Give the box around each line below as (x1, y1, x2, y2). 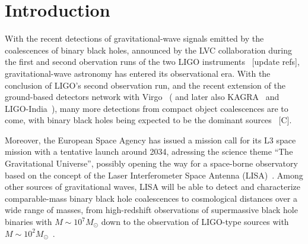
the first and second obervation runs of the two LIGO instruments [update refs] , (5, 55, 300, 68)
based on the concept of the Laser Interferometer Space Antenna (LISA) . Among (5, 168, 303, 181)
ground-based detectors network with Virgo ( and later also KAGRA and (5, 90, 280, 103)
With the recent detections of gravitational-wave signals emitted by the (5, 32, 264, 45)
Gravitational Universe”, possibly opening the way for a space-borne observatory (5, 157, 298, 170)
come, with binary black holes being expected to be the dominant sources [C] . (5, 114, 292, 126)
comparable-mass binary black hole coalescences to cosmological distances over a (5, 192, 297, 204)
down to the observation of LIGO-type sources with (101, 215, 289, 228)
